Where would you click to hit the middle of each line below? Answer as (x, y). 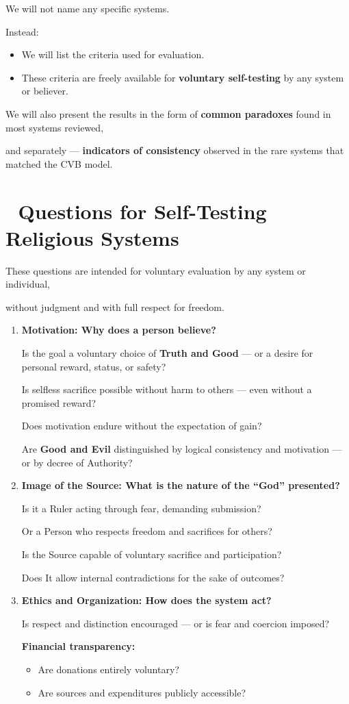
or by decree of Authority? (77, 462)
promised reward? (59, 402)
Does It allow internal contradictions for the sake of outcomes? (153, 577)
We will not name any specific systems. (88, 8)
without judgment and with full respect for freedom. (115, 306)
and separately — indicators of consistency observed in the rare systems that (175, 150)
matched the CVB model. (59, 163)
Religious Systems (92, 237)
